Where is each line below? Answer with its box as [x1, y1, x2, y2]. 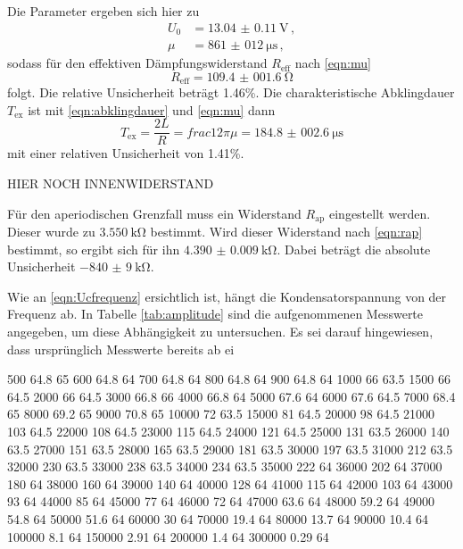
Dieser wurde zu [7, 222, 95, 241]
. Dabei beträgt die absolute [277, 239, 431, 258]
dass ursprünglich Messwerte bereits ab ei [7, 339, 235, 358]
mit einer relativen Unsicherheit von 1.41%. [7, 144, 244, 162]
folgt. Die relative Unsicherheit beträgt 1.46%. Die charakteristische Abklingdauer [7, 83, 455, 102]
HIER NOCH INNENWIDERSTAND [7, 174, 214, 192]
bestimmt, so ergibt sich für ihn [7, 239, 180, 258]
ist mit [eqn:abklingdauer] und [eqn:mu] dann [28, 100, 276, 119]
